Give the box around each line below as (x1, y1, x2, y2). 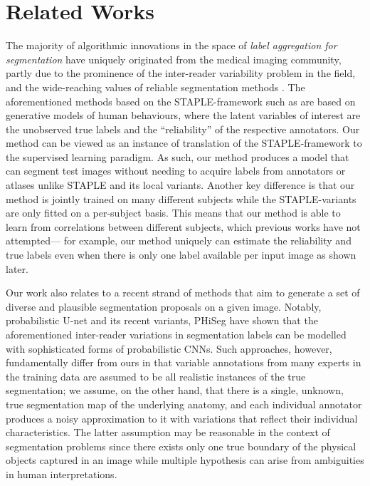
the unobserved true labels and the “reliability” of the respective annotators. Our (6, 121, 360, 136)
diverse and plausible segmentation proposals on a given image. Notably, (6, 299, 322, 314)
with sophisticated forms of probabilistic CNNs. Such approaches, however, (6, 341, 332, 356)
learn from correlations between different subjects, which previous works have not (6, 219, 361, 234)
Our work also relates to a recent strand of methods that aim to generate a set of (6, 285, 360, 300)
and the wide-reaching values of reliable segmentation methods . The (6, 79, 305, 94)
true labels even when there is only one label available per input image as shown (6, 247, 356, 262)
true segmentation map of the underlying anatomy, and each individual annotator (6, 396, 362, 411)
